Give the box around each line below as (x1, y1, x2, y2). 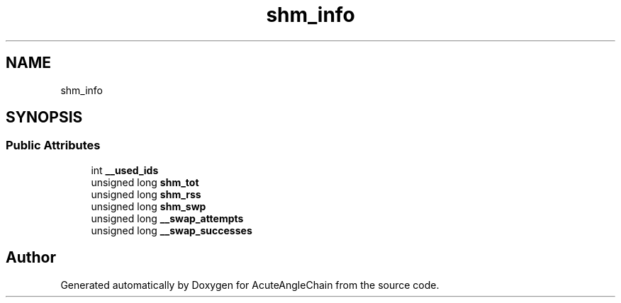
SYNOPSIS (6, 108, 83, 127)
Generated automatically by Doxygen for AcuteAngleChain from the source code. (60, 278, 440, 291)
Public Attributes (6, 138, 101, 153)
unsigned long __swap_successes (91, 224, 252, 236)
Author (6, 248, 56, 267)
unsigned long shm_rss (91, 188, 201, 200)
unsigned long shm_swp (91, 200, 206, 212)
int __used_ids (91, 164, 159, 176)
